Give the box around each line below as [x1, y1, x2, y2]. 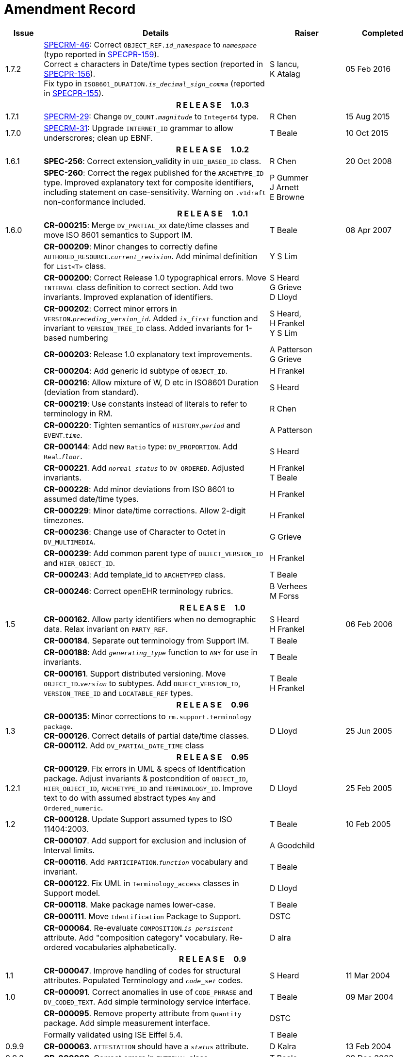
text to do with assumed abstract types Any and [44, 793, 216, 803]
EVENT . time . [44, 429, 82, 440]
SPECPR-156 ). [44, 68, 96, 79]
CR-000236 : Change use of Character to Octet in [44, 527, 226, 537]
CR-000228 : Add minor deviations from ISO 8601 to [44, 484, 235, 494]
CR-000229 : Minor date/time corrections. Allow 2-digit [44, 505, 246, 515]
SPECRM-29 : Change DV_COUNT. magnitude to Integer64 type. [44, 111, 259, 121]
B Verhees [269, 581, 308, 591]
